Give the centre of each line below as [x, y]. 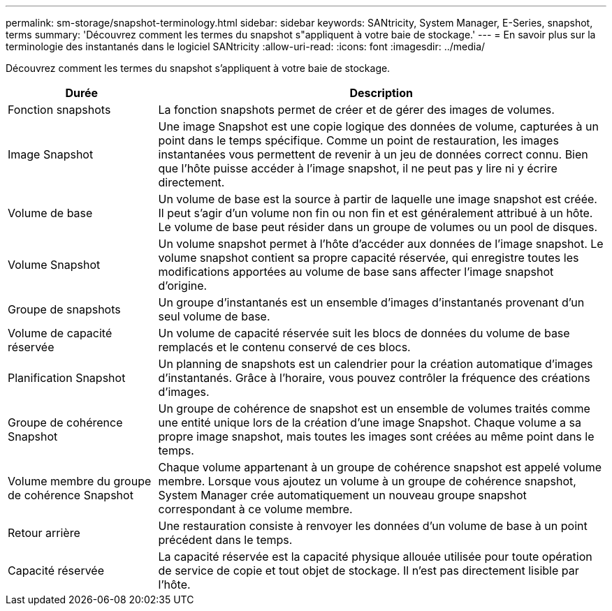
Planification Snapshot [67, 378]
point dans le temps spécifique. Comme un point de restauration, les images [358, 140]
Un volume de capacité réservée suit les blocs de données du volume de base [364, 333]
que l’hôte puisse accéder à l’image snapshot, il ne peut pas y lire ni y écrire [358, 168]
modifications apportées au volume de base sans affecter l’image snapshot [356, 272]
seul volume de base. [214, 316]
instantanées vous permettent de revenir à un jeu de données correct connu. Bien [373, 154]
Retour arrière [44, 533]
